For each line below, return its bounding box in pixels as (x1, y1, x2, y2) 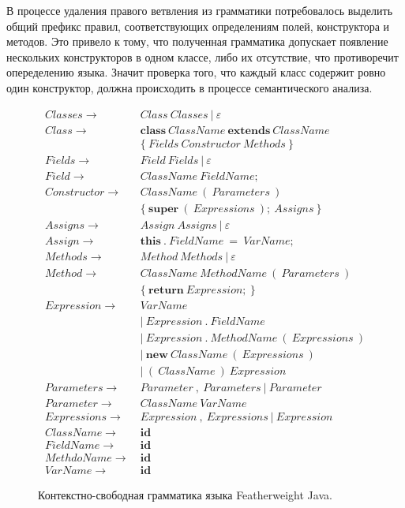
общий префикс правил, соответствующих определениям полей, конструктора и (6, 17, 390, 34)
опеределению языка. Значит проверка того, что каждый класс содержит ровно (6, 64, 386, 80)
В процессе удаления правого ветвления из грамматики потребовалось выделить (6, 2, 393, 18)
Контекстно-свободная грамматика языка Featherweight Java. (38, 487, 332, 503)
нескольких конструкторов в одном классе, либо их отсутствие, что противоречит (6, 48, 399, 65)
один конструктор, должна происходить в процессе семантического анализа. (6, 79, 373, 95)
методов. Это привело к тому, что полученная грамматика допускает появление (6, 33, 388, 50)
